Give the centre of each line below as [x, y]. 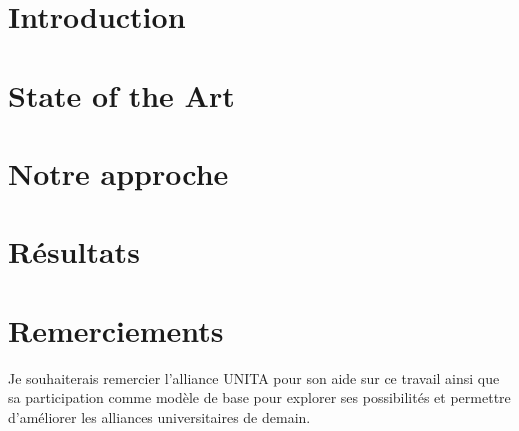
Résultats [74, 251]
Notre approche [118, 172]
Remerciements [116, 329]
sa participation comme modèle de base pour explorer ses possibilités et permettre [259, 397]
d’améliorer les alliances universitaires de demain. [159, 416]
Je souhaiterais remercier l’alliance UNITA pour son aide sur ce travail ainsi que [254, 377]
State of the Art [121, 94]
